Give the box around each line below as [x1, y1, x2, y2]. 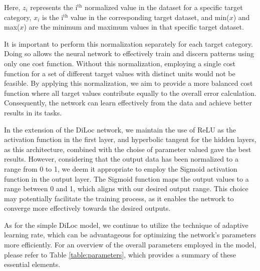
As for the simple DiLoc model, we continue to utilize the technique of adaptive [4, 219, 248, 230]
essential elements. [4, 259, 61, 269]
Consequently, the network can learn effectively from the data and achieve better [4, 97, 252, 108]
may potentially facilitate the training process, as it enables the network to [4, 193, 234, 203]
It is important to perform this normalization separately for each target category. [4, 38, 253, 49]
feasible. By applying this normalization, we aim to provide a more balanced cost [4, 78, 253, 88]
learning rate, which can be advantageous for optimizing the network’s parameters [4, 229, 256, 240]
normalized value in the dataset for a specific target [84, 2, 243, 12]
